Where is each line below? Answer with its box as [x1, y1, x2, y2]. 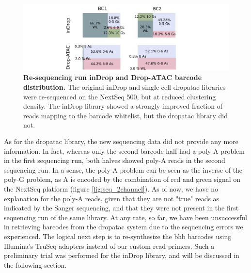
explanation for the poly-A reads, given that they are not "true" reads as [4, 193, 220, 203]
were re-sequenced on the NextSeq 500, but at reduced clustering [23, 91, 216, 101]
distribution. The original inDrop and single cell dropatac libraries [23, 82, 226, 92]
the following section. [4, 259, 67, 270]
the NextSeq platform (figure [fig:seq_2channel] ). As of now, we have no [4, 184, 219, 193]
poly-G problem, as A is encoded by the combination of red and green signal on [4, 174, 241, 184]
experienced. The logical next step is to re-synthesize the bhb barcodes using [4, 231, 232, 241]
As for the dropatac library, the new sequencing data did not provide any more [4, 136, 238, 146]
